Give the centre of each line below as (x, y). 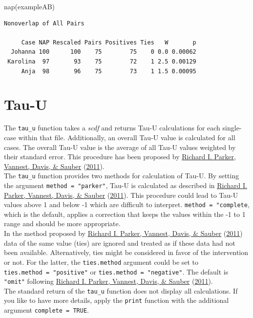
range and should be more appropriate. (62, 223)
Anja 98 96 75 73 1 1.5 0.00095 (109, 71)
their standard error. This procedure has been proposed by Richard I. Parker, (120, 157)
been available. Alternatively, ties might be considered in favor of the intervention (126, 252)
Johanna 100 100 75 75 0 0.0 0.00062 (104, 52)
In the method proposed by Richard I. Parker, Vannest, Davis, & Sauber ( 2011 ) (123, 233)
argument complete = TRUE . (46, 310)
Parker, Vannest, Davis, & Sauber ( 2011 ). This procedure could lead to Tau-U (121, 195)
